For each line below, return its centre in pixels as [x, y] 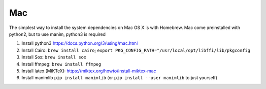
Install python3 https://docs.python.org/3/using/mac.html [80, 43]
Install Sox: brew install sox [54, 57]
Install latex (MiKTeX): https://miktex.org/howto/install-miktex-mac [89, 71]
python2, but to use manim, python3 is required [57, 34]
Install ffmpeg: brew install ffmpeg [61, 64]
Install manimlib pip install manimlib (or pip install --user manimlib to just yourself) [119, 78]
